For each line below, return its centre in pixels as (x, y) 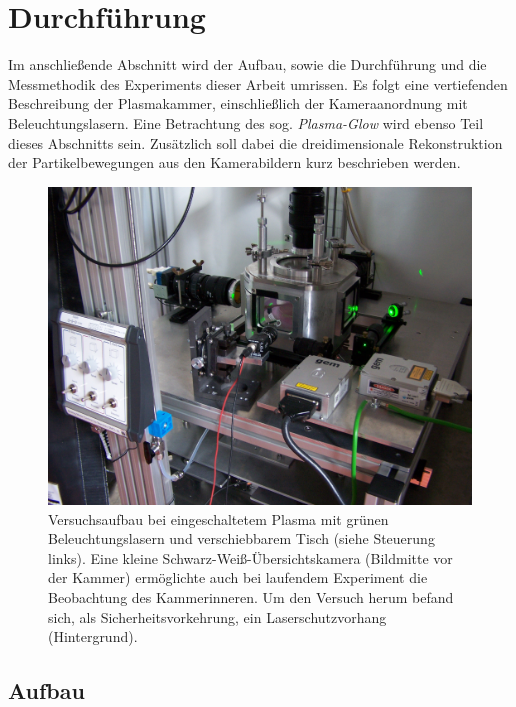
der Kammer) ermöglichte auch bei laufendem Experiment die (238, 577)
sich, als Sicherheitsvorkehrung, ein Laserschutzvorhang (217, 616)
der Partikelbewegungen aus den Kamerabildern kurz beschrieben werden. (234, 162)
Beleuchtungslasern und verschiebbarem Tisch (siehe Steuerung (241, 538)
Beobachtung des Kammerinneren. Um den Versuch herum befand (251, 596)
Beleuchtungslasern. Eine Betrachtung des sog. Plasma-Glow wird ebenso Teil (246, 122)
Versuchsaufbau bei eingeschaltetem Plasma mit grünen (218, 518)
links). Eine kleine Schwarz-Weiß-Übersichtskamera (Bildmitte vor (250, 557)
